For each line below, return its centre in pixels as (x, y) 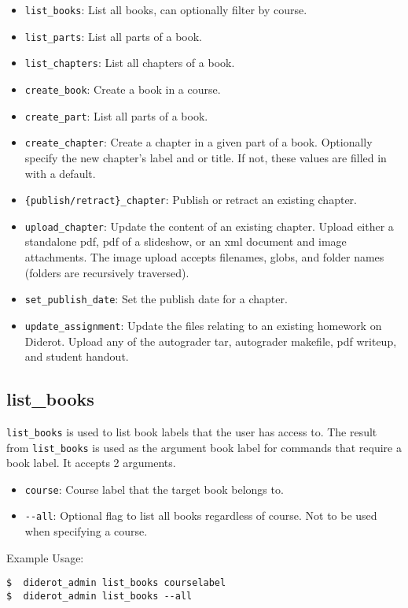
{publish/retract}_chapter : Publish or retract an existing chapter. (191, 200)
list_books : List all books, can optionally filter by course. (166, 9)
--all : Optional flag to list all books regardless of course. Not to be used (201, 515)
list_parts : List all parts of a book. (114, 36)
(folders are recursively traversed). (107, 272)
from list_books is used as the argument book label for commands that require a (204, 447)
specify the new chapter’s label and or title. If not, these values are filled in (206, 157)
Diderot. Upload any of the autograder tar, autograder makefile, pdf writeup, (211, 341)
